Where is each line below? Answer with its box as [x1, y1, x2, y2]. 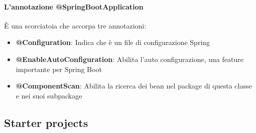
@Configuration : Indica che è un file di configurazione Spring [16, 37, 210, 47]
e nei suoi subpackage [16, 90, 82, 100]
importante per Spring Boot [16, 63, 102, 74]
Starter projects [4, 114, 88, 130]
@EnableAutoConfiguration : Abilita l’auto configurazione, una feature [16, 53, 243, 64]
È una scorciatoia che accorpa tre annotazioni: [4, 20, 147, 30]
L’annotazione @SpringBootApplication [4, 1, 144, 11]
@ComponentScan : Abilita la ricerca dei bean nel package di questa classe [16, 80, 252, 91]
